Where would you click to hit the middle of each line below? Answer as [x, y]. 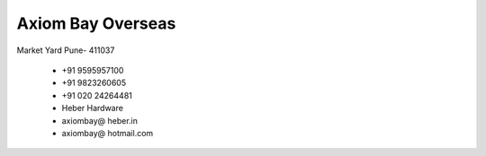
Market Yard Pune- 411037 [66, 50]
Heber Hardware [92, 108]
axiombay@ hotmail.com [108, 133]
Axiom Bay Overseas [96, 23]
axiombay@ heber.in [100, 120]
